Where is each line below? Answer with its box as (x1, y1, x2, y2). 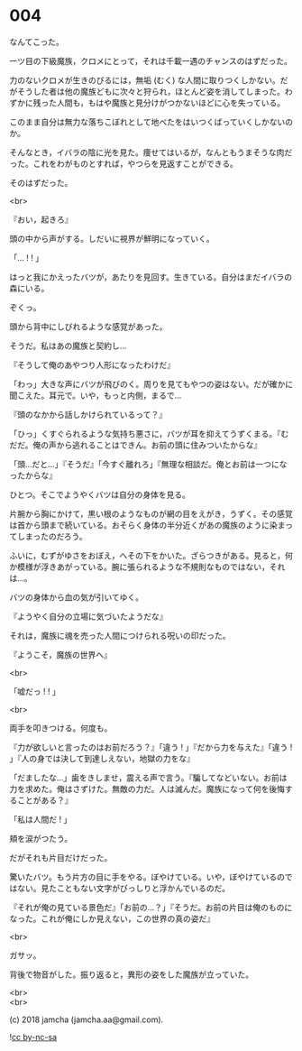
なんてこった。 (9, 36, 65, 47)
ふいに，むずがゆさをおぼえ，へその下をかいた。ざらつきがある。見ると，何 (9, 549, 293, 560)
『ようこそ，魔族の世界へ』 (9, 649, 113, 659)
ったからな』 (9, 470, 57, 481)
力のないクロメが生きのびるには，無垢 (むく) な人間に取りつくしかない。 (9, 74, 281, 86)
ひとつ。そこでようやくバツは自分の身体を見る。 (9, 489, 191, 500)
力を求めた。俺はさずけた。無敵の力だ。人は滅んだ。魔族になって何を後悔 (9, 783, 286, 794)
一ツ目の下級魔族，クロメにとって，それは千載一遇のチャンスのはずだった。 (9, 55, 293, 66)
